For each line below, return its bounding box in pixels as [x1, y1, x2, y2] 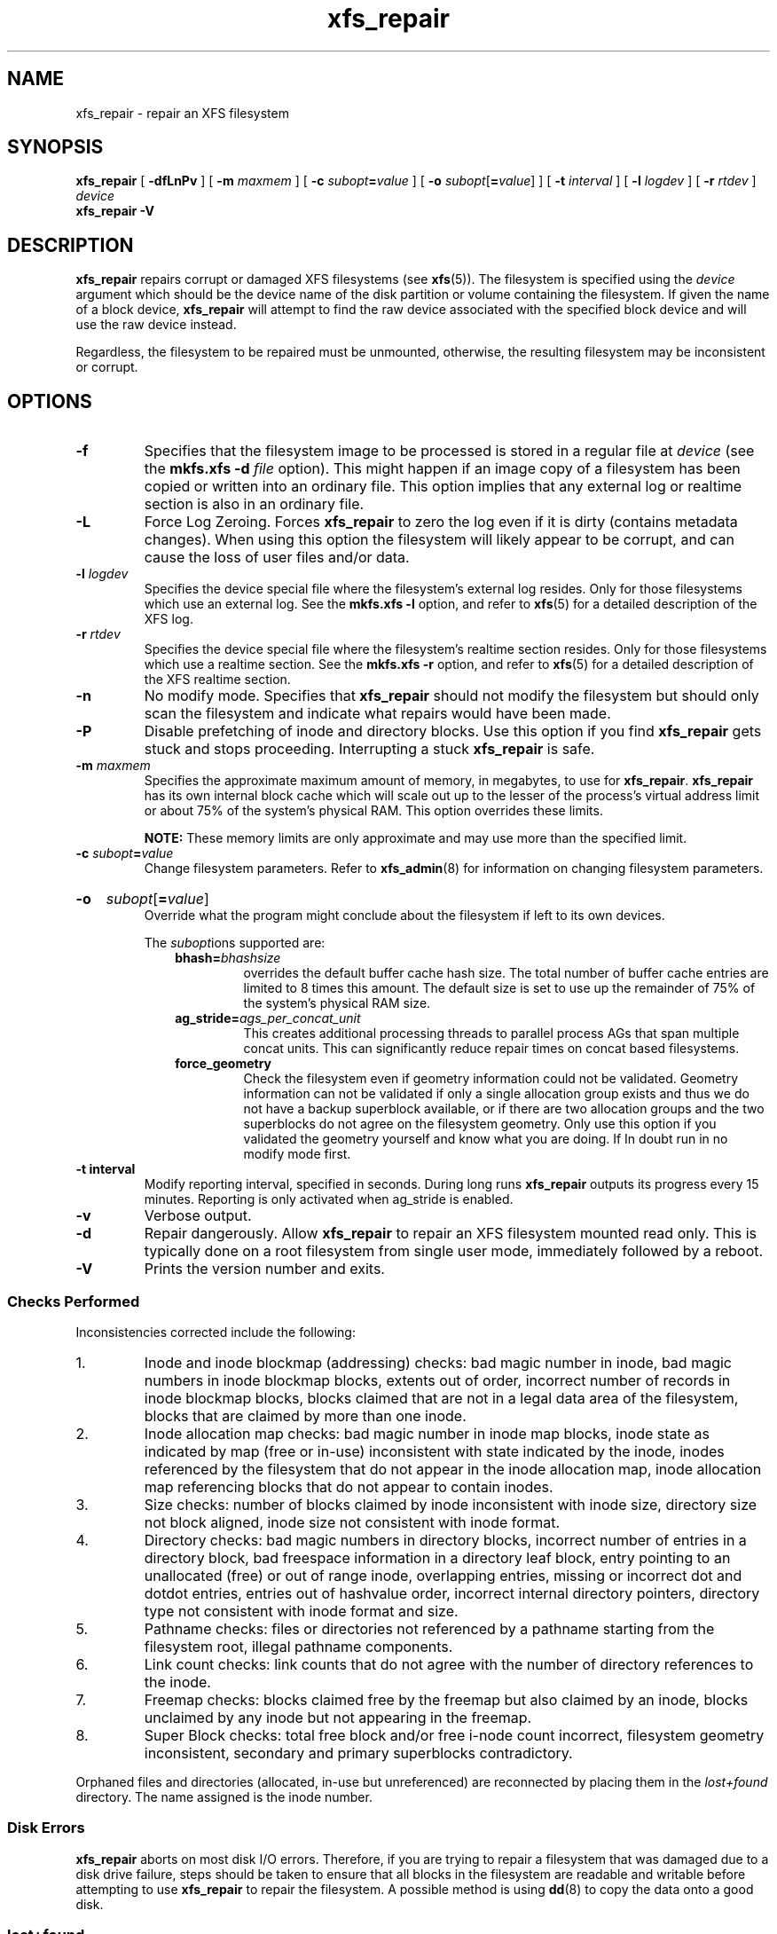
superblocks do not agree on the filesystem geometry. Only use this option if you [243, 1116, 717, 1132]
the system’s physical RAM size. [243, 995, 431, 1011]
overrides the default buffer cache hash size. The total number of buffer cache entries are [243, 965, 769, 981]
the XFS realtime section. [144, 672, 291, 688]
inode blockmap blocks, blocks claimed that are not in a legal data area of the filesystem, [144, 1388, 739, 1407]
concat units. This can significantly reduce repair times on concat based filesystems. [243, 1041, 740, 1057]
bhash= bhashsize [175, 950, 281, 966]
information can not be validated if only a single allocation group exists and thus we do [243, 1086, 750, 1102]
